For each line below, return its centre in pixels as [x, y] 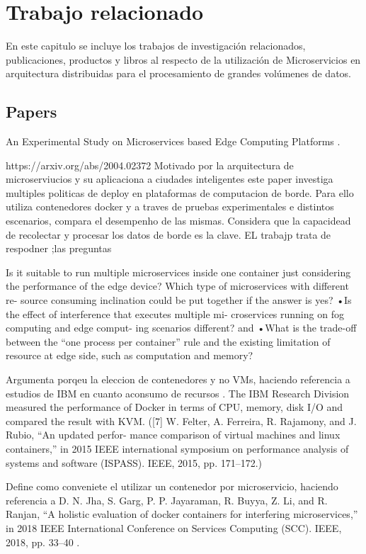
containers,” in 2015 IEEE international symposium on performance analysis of [177, 448]
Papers [32, 112]
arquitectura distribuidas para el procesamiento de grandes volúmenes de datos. [178, 73]
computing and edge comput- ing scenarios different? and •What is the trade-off [181, 328]
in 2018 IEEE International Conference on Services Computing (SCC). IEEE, [174, 527]
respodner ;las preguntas [59, 248]
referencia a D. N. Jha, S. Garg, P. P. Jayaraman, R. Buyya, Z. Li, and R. [167, 500]
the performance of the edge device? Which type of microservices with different [177, 286]
